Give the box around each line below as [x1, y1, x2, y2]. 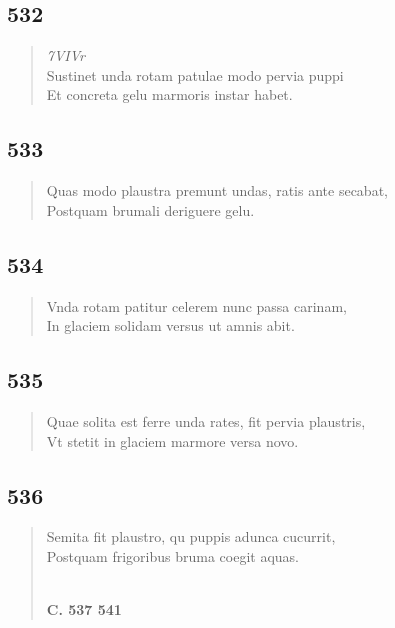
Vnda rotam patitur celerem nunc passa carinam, [46, 295, 347, 316]
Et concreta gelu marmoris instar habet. [46, 84, 293, 105]
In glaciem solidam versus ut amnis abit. [46, 315, 295, 336]
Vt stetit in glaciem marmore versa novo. [46, 430, 299, 451]
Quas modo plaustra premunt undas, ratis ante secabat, [46, 180, 388, 201]
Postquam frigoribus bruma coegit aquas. [46, 545, 299, 566]
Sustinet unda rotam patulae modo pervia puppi [46, 64, 344, 85]
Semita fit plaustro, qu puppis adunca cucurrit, [46, 526, 336, 547]
